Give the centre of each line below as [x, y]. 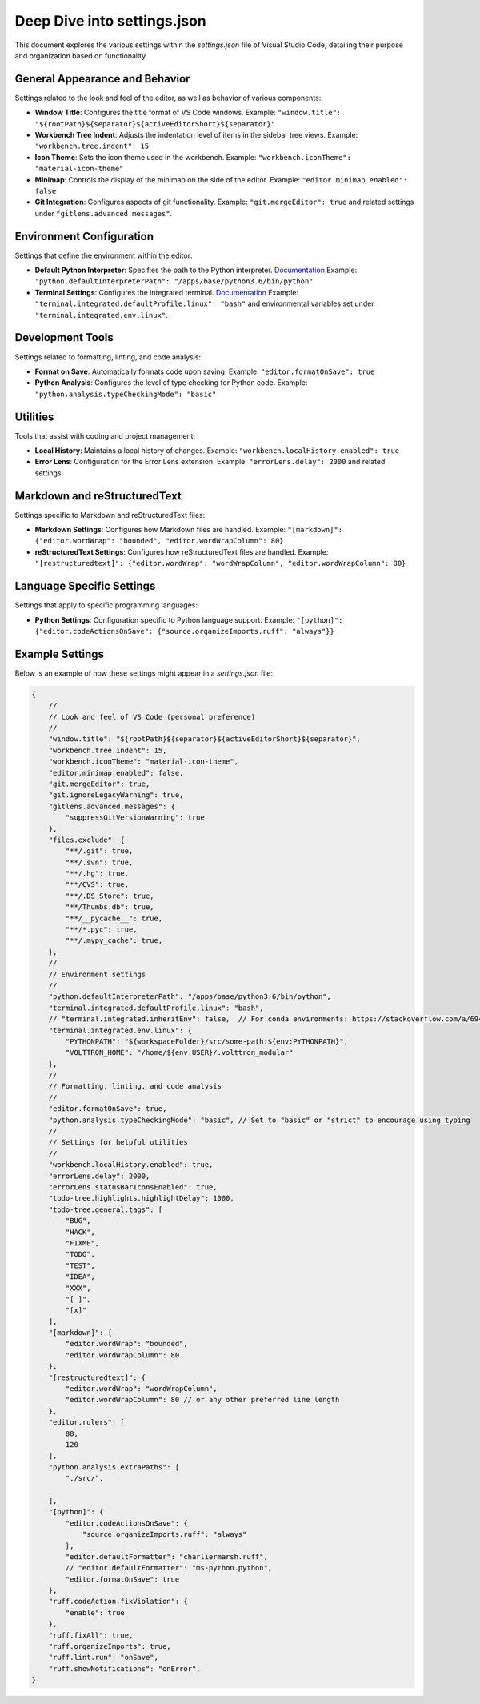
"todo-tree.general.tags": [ [106, 1209]
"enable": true [95, 1612]
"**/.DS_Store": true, [110, 896]
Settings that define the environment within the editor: [104, 255]
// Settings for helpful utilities [118, 1142]
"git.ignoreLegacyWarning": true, [116, 795]
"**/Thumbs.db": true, [110, 907]
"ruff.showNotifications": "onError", [124, 1668]
